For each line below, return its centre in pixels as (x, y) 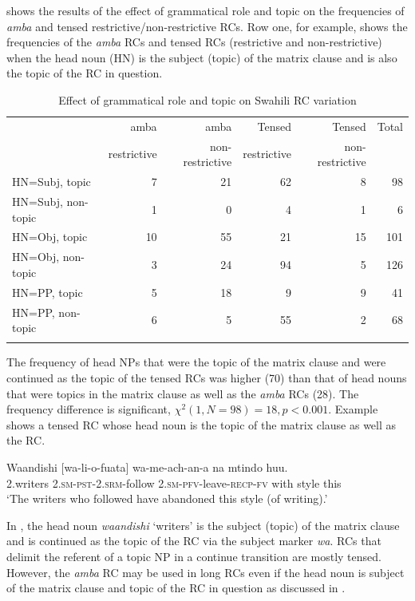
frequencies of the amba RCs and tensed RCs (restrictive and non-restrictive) (194, 42)
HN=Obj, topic (50, 237)
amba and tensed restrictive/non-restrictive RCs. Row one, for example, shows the (207, 26)
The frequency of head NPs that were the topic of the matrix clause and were (196, 362)
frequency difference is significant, (89, 409)
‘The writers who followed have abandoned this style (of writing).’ (167, 498)
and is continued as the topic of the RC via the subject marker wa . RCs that (194, 541)
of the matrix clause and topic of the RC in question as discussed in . (176, 588)
